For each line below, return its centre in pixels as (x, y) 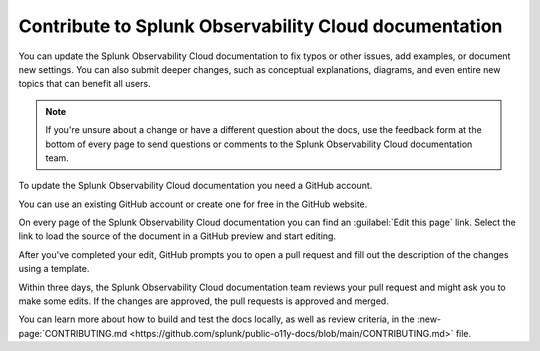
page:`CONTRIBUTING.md (73, 333)
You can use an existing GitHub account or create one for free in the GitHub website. (193, 204)
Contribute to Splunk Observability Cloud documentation (260, 26)
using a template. (54, 269)
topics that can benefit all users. (84, 84)
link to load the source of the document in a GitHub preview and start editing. (177, 236)
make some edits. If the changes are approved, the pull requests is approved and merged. (203, 301)
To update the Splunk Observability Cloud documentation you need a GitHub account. (195, 186)
